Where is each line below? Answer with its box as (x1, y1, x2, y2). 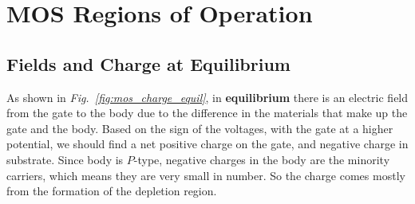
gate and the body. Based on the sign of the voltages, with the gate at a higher (6, 120, 393, 136)
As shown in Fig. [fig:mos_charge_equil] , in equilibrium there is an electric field (6, 88, 409, 105)
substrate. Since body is (6, 151, 124, 167)
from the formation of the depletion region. (6, 182, 217, 199)
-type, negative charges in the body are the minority (133, 151, 390, 167)
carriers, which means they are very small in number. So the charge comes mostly (6, 167, 405, 183)
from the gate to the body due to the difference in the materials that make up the (6, 104, 408, 121)
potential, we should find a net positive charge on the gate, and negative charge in (6, 135, 409, 152)
